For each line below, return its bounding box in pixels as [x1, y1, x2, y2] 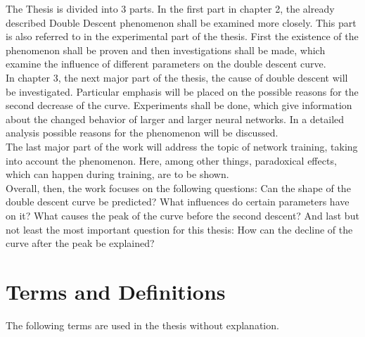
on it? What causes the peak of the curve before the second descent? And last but [6, 208, 359, 222]
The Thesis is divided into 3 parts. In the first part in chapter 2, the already [6, 1, 335, 15]
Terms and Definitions [6, 276, 226, 305]
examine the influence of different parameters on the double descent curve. [6, 56, 326, 71]
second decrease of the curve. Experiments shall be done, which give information [6, 98, 352, 113]
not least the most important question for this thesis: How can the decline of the [6, 222, 353, 236]
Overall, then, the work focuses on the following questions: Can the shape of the [6, 180, 351, 195]
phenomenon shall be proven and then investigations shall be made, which [6, 42, 326, 57]
